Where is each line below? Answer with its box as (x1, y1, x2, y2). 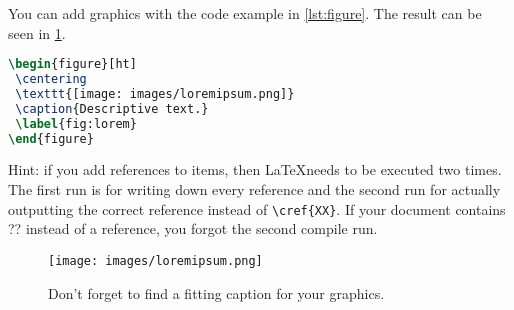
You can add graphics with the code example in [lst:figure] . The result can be (8, 3, 482, 23)
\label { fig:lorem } (15, 116, 137, 131)
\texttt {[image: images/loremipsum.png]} (15, 86, 295, 101)
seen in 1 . (8, 22, 66, 43)
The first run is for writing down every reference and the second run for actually (8, 179, 501, 200)
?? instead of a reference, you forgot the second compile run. (8, 218, 378, 239)
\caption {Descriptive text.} (15, 101, 209, 116)
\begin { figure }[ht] (8, 57, 137, 72)
